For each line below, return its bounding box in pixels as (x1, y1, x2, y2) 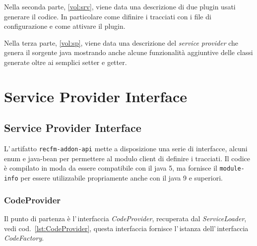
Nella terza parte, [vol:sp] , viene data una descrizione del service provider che (4, 37, 239, 48)
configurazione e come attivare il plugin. (4, 21, 126, 31)
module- (219, 165, 245, 173)
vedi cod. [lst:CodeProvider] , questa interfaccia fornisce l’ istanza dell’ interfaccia (4, 223, 249, 233)
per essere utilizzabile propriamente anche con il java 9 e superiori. (20, 173, 223, 183)
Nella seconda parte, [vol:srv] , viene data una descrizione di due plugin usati (4, 1, 236, 11)
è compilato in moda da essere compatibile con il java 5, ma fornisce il (4, 163, 217, 173)
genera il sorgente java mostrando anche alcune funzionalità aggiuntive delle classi (4, 47, 253, 58)
